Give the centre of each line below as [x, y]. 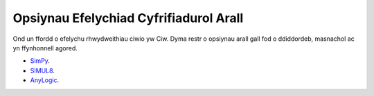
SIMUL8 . [43, 70]
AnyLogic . [44, 80]
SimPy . [40, 61]
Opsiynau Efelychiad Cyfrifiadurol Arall [128, 18]
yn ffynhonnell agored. [45, 48]
